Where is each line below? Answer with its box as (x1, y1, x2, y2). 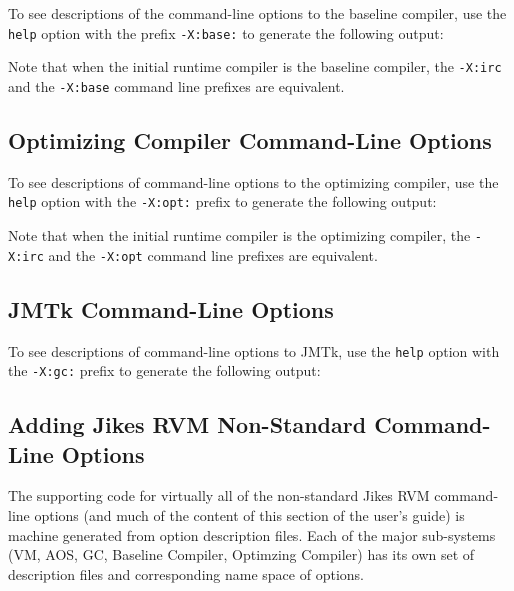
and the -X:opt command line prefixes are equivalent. (48, 244, 378, 265)
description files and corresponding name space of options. (8, 563, 364, 584)
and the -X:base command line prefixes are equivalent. (8, 75, 345, 96)
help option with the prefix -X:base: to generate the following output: (8, 22, 444, 43)
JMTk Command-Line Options (8, 293, 334, 324)
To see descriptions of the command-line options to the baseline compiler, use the (8, 3, 507, 23)
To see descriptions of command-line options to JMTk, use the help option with (8, 340, 500, 361)
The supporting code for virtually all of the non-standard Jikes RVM (8, 485, 430, 506)
